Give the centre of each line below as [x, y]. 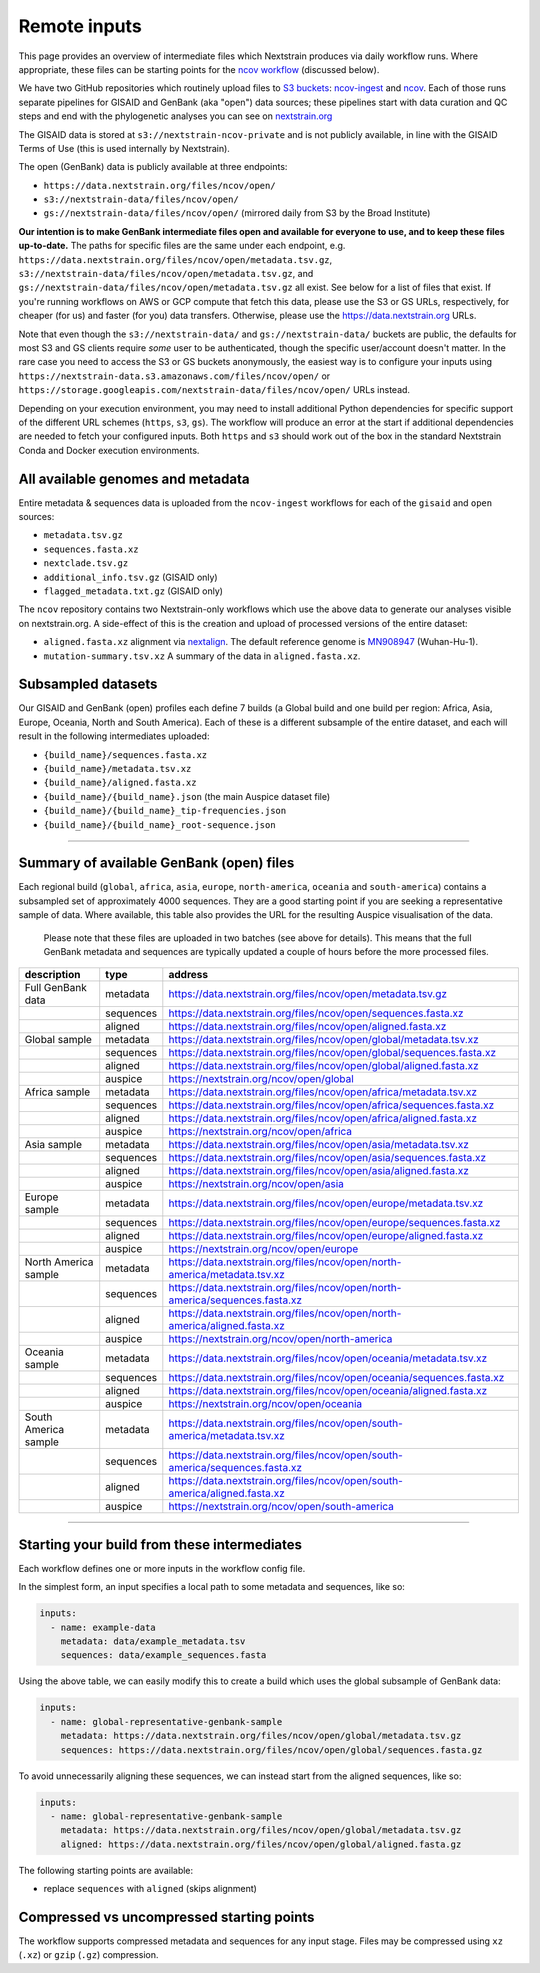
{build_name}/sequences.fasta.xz [125, 754]
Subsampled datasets [88, 684]
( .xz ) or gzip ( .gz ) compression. [88, 1955]
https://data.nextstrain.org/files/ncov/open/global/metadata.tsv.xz [323, 1040]
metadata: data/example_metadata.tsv [153, 1641]
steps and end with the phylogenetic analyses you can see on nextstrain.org [175, 116]
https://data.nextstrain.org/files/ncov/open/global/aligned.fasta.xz [323, 1066]
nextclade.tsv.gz [86, 563]
